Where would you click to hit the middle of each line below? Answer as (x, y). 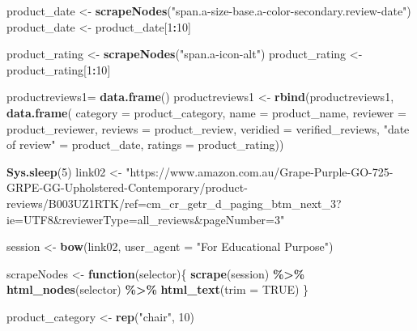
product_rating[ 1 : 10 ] (59, 69)
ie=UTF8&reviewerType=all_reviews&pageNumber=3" (146, 219)
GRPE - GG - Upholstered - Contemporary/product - (127, 187)
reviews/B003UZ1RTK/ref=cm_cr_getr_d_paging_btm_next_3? (174, 203)
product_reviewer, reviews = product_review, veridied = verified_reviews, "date (208, 128)
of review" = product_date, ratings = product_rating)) (145, 144)
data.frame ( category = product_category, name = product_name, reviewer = (206, 112)
